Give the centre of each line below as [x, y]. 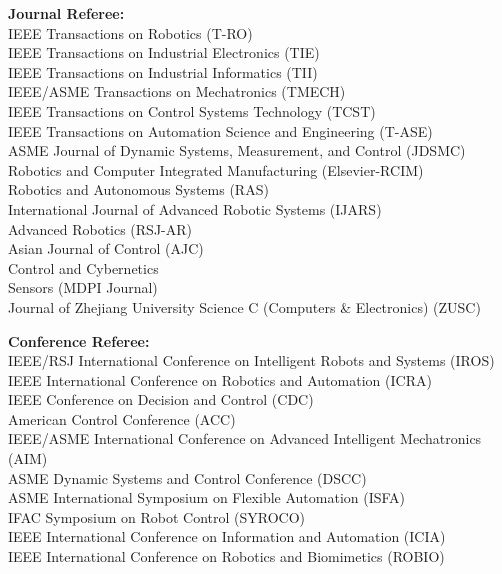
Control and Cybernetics [83, 267]
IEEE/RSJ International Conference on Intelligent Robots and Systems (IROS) [251, 360]
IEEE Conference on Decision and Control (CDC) [161, 399]
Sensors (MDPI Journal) [83, 287]
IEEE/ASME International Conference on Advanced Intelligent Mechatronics [245, 438]
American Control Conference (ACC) [122, 418]
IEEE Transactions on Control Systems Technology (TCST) [192, 110]
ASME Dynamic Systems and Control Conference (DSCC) [187, 477]
